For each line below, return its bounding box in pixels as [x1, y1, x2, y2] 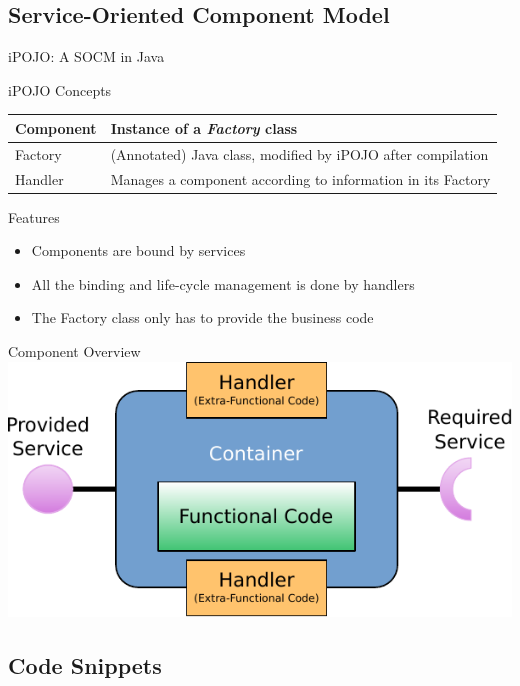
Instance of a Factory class [110, 117, 298, 138]
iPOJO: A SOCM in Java [8, 46, 165, 67]
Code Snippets [8, 650, 162, 681]
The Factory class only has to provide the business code [31, 307, 374, 328]
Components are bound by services [31, 240, 246, 261]
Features [8, 206, 60, 227]
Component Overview [8, 341, 141, 362]
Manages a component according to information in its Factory [110, 168, 491, 189]
